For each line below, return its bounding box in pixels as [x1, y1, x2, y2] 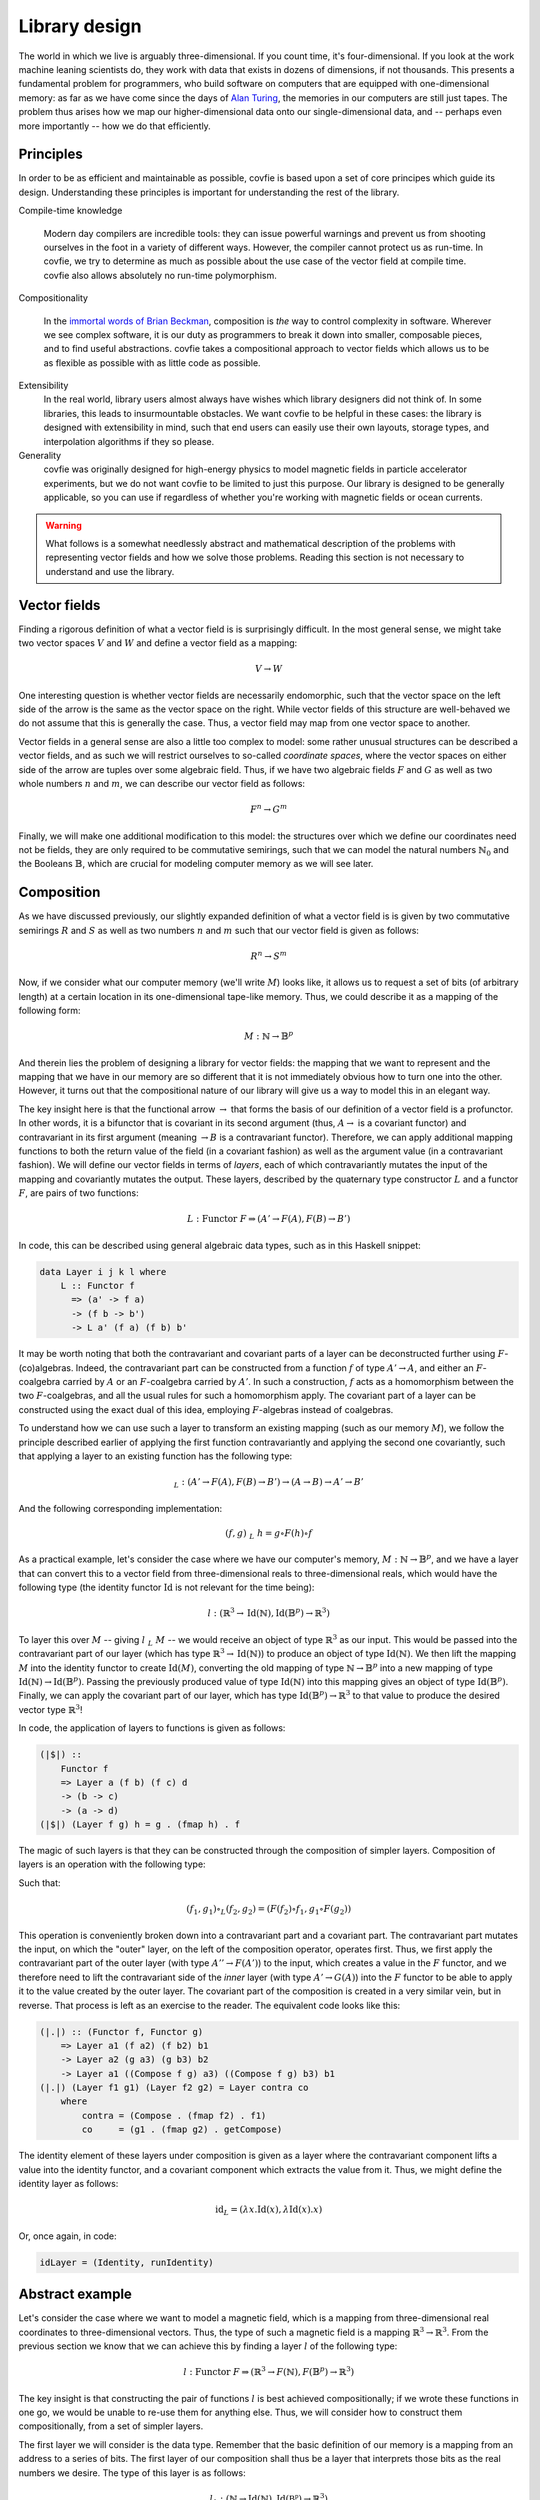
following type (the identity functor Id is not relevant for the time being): [18, 1581, 315, 1594]
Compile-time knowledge [18, 205, 123, 217]
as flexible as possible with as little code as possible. [43, 356, 261, 369]
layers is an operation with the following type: [18, 1858, 206, 1870]
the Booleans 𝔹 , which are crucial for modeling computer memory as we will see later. [18, 858, 374, 870]
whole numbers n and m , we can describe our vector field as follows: [18, 778, 305, 789]
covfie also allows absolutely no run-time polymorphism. [43, 269, 277, 281]
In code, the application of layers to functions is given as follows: [18, 1722, 286, 1734]
